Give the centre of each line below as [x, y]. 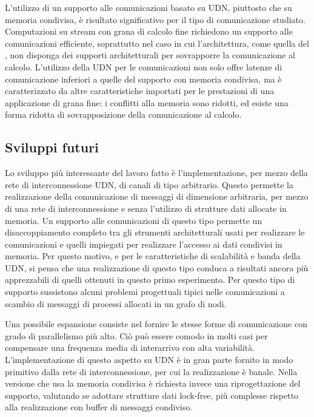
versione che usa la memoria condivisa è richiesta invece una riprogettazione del [153, 383]
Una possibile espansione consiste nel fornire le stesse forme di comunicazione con [156, 324]
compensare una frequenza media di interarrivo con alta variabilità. [130, 347]
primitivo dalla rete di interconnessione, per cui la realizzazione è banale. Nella [151, 371]
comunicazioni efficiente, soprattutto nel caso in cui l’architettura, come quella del [157, 43]
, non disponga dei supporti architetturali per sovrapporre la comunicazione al [150, 55]
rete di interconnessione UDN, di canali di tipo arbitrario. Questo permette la [149, 184]
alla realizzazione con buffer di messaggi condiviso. [99, 407]
